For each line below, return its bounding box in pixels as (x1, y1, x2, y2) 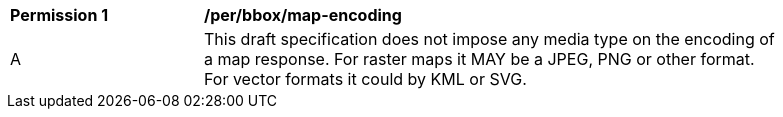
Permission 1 (10, 5, 109, 25)
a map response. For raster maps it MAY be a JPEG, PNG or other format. (204, 49, 755, 69)
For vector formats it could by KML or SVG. (204, 69, 527, 89)
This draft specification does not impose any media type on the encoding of (204, 29, 775, 49)
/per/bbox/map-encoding (204, 5, 402, 25)
